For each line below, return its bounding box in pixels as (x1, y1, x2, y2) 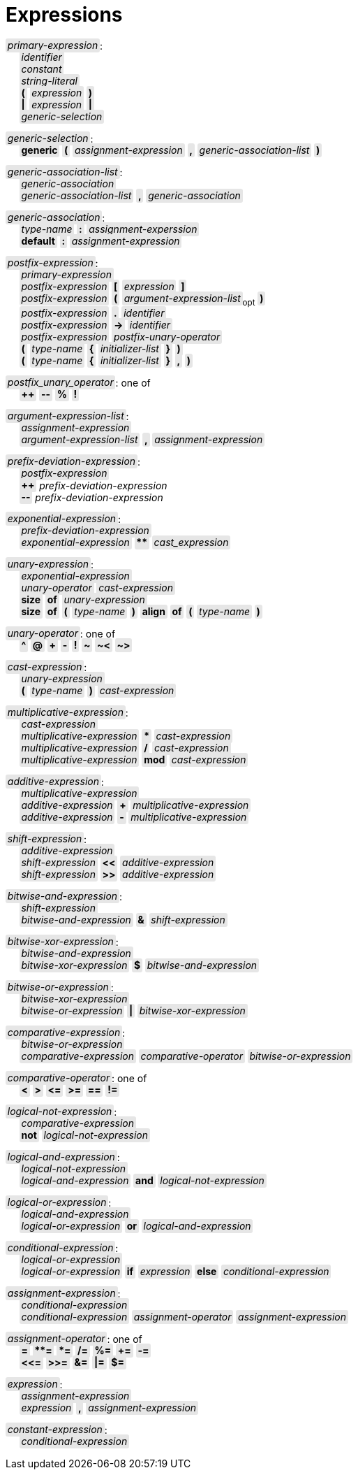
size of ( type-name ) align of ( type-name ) (21, 605, 260, 618)
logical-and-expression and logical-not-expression (21, 1174, 264, 1187)
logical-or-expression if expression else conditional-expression (21, 1265, 329, 1278)
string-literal (21, 75, 77, 87)
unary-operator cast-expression (21, 582, 173, 594)
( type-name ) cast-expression (21, 684, 174, 697)
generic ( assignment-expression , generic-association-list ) (21, 144, 320, 157)
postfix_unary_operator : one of (7, 376, 151, 389)
